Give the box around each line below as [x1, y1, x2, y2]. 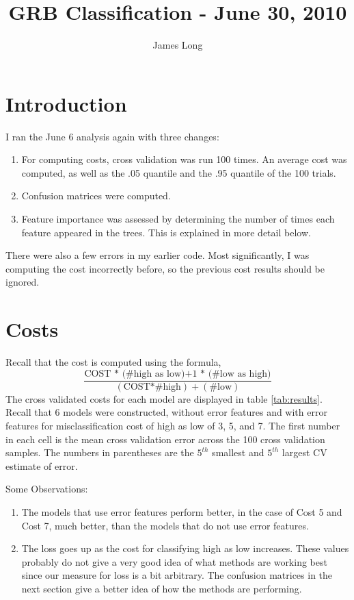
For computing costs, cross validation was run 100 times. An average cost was [21, 152, 347, 166]
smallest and [212, 445, 264, 460]
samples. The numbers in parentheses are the [5, 445, 194, 460]
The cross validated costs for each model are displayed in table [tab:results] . [5, 391, 323, 405]
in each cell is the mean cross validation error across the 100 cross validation [5, 432, 325, 446]
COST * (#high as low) [84, 368, 185, 379]
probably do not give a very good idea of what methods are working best [21, 554, 327, 568]
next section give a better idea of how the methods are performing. [21, 581, 302, 595]
